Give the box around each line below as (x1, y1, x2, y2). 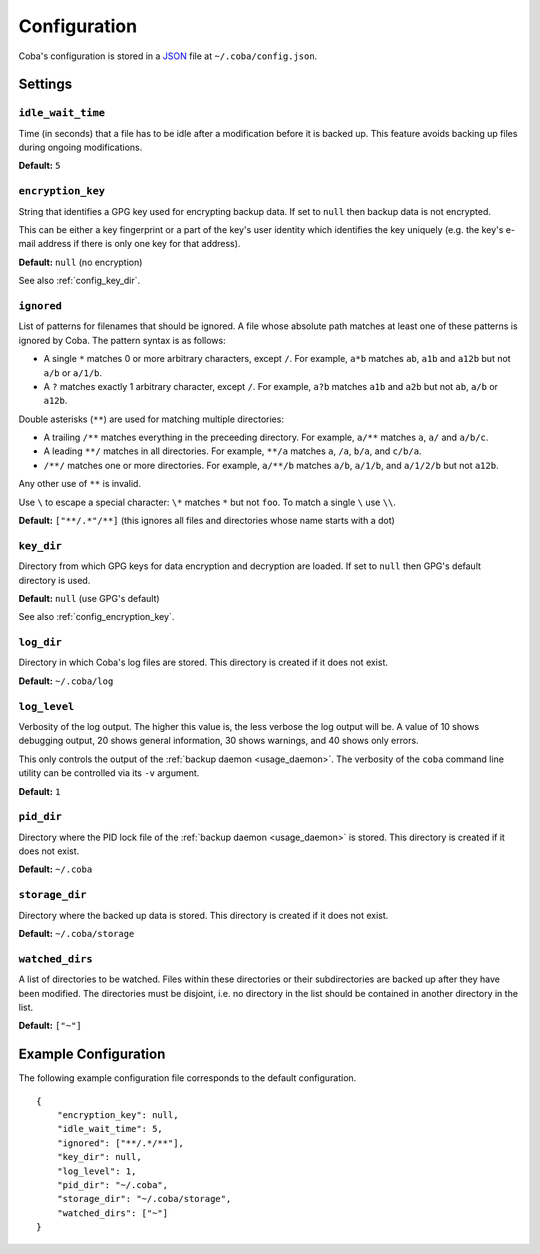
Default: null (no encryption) (18, 256, 143, 268)
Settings (18, 76, 73, 93)
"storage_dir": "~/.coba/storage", (56, 1193, 232, 1205)
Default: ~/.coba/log (18, 675, 114, 687)
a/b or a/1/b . (43, 366, 103, 379)
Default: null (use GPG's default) (18, 592, 160, 604)
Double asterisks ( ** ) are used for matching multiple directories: (18, 413, 285, 425)
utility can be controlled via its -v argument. (18, 767, 200, 779)
